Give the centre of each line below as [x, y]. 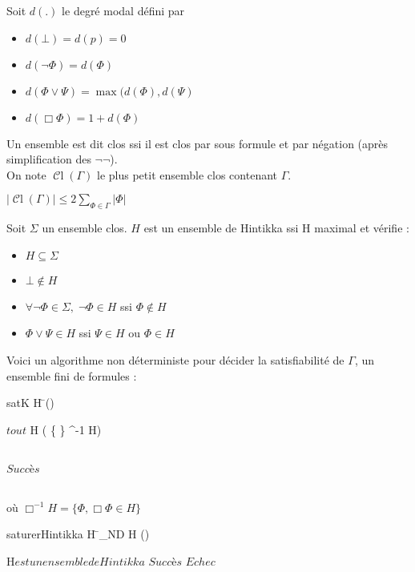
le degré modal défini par [123, 10]
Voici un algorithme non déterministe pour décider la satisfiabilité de [175, 359]
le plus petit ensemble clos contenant [187, 174]
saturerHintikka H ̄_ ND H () [78, 534]
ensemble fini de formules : [72, 375]
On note [26, 174]
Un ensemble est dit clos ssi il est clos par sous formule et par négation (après [197, 143]
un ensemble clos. [85, 228]
